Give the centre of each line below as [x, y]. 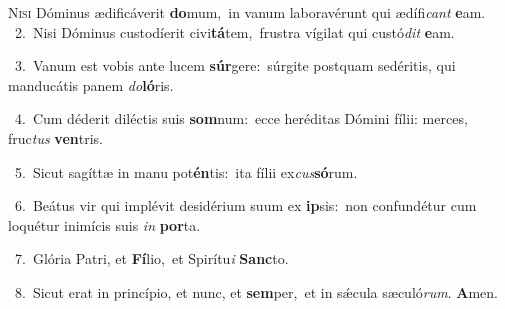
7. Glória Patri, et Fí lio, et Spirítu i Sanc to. [151, 258]
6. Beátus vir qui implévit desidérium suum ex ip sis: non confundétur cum [245, 205]
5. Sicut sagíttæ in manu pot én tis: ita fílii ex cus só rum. [186, 171]
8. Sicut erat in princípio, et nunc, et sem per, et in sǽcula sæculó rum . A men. [256, 291]
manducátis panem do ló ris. [91, 84]
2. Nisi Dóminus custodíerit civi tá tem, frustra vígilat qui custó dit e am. [234, 31]
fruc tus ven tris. [55, 137]
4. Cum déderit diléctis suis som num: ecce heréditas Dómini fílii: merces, [241, 118]
